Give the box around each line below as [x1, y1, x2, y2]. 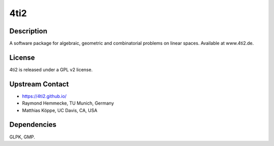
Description [9, 27, 48, 35]
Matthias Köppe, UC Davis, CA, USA [22, 107, 97, 113]
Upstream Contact [9, 80, 69, 88]
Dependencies [9, 120, 57, 129]
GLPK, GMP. [9, 134, 36, 140]
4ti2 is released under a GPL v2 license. [9, 66, 93, 73]
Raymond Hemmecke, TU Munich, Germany [22, 100, 114, 106]
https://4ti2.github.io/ [22, 93, 67, 99]
